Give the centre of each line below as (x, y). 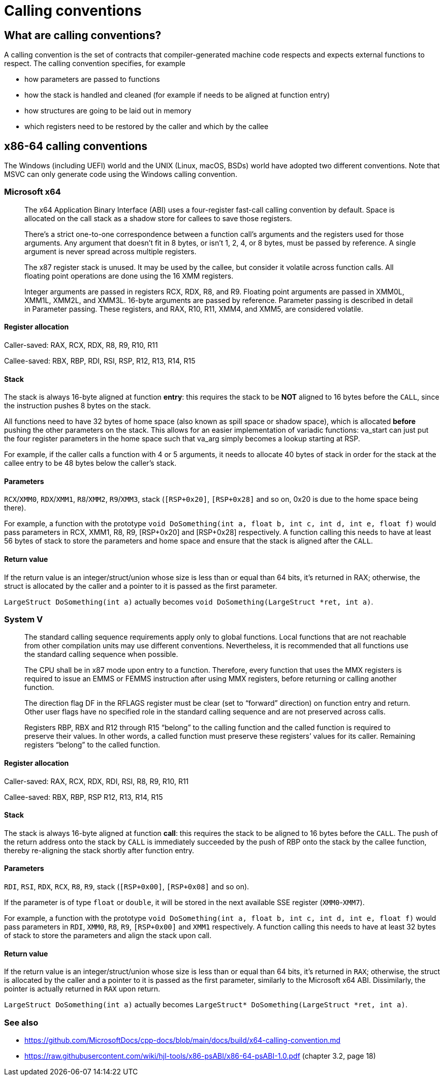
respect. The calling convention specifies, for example (95, 64)
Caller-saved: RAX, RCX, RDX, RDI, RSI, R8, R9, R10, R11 (97, 781)
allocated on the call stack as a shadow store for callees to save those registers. (158, 218)
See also (21, 1022)
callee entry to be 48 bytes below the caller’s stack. (90, 463)
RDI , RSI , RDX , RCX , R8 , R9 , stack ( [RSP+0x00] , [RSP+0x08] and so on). (127, 887)
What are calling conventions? (83, 35)
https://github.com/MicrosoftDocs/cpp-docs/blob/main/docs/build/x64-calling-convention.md (183, 1040)
